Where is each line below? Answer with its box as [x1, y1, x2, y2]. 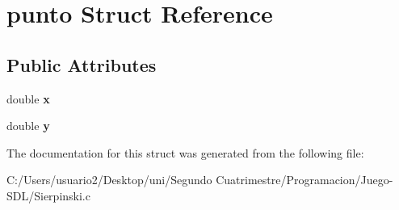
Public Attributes [6, 52, 157, 77]
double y [6, 117, 50, 134]
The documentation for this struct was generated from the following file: [6, 144, 364, 161]
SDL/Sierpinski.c [6, 187, 90, 204]
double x [6, 90, 50, 107]
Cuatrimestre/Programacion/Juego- [216, 171, 393, 188]
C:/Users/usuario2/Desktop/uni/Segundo [6, 171, 212, 188]
